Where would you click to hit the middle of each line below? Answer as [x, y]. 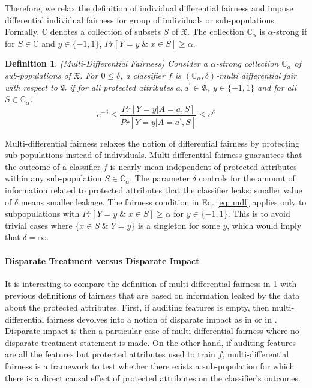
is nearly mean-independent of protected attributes [203, 166]
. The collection [215, 32]
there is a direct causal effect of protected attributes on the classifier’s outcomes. [153, 377]
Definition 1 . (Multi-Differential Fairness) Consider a [106, 63]
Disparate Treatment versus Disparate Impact [102, 260]
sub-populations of [38, 75]
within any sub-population [53, 178]
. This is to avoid [259, 214]
